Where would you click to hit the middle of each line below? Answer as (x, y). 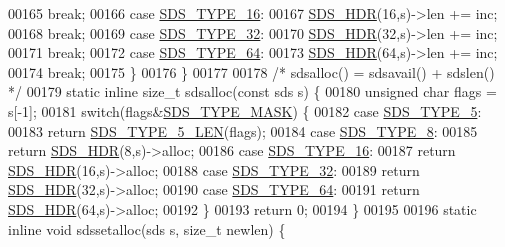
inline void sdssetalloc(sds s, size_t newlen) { (147, 228)
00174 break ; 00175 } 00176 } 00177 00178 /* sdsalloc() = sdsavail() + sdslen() (251, 71)
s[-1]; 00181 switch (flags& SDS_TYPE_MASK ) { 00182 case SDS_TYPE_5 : (245, 110)
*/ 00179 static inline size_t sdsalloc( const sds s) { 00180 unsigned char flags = (252, 91)
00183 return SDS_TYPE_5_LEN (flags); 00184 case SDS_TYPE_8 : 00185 (243, 130)
